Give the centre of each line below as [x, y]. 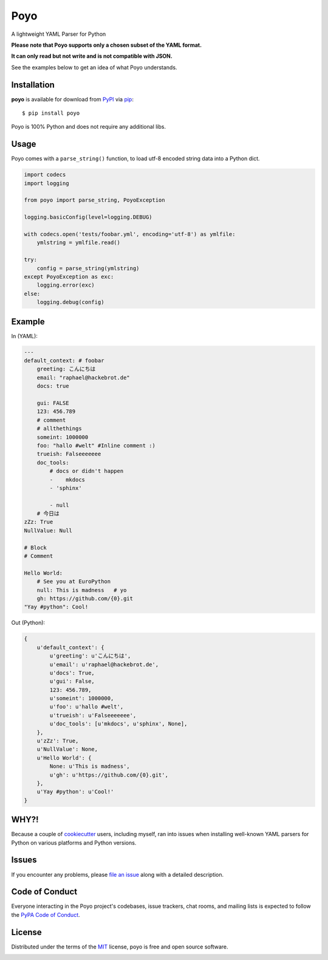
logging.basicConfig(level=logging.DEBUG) [88, 217]
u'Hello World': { [64, 758]
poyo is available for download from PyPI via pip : [72, 99]
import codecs [45, 175]
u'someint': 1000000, [82, 699]
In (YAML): [24, 336]
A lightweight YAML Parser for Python [59, 34]
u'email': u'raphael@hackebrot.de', [104, 664]
